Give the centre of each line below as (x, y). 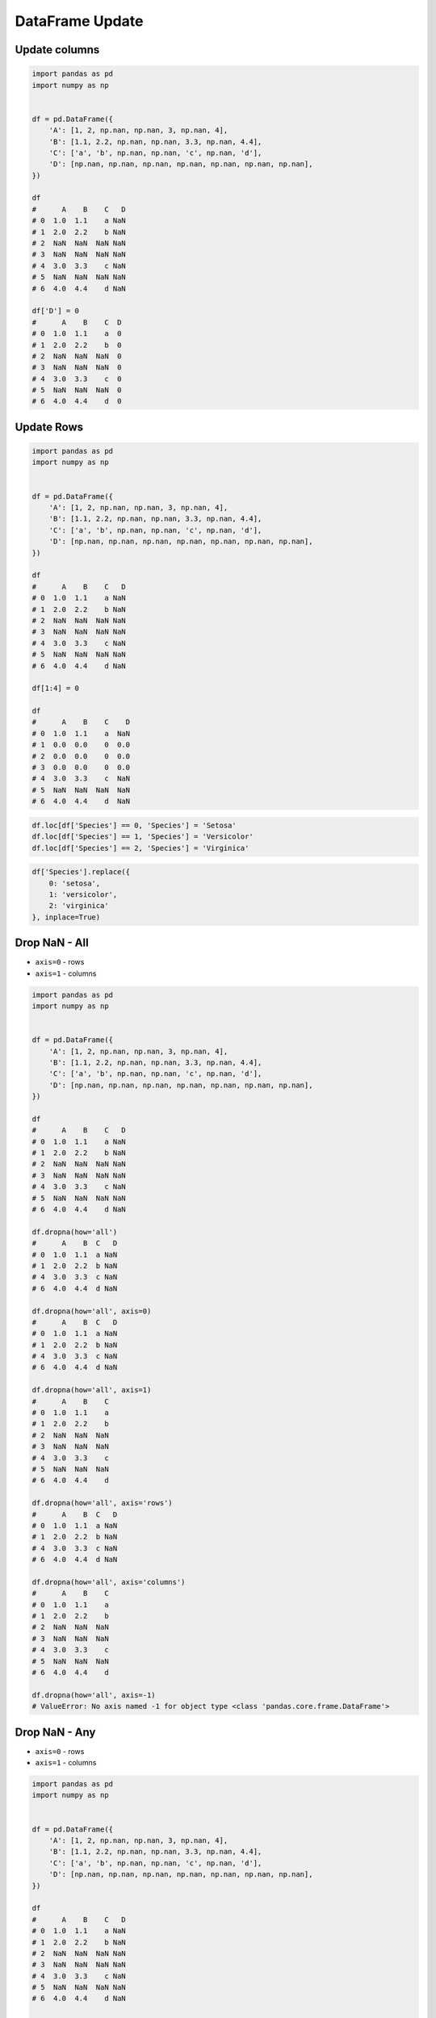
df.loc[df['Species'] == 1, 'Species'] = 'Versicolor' (143, 837)
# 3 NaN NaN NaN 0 (77, 368)
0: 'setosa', (75, 883)
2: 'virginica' (79, 906)
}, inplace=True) (66, 917)
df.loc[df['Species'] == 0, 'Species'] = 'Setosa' (134, 825)
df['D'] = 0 (56, 311)
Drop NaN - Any (55, 1732)
